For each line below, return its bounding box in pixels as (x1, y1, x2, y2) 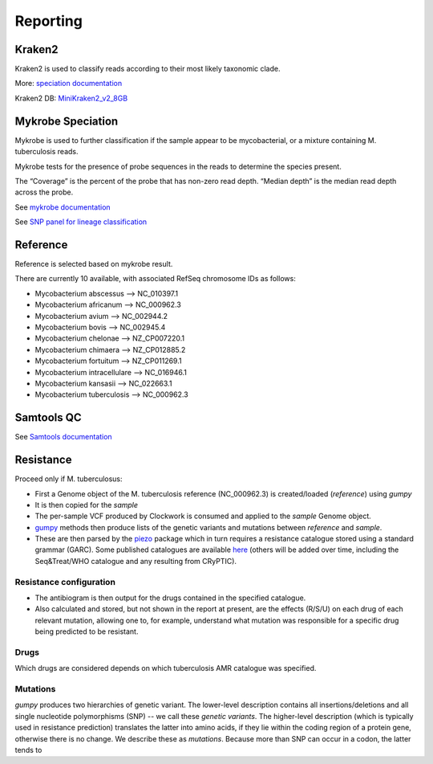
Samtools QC (14, 411, 82, 425)
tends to (14, 746, 42, 754)
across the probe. (14, 187, 74, 197)
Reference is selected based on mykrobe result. (14, 259, 173, 268)
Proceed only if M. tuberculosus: (14, 474, 123, 484)
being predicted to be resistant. (34, 627, 139, 636)
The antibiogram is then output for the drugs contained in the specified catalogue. (34, 593, 306, 603)
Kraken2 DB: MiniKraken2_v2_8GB (14, 93, 128, 103)
